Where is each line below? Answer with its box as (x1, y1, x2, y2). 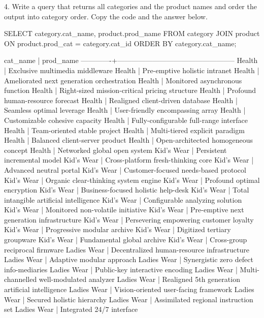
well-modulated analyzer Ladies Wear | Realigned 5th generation (39, 274, 240, 284)
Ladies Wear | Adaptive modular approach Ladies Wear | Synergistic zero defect (4, 254, 253, 265)
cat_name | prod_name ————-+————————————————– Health (4, 55, 258, 66)
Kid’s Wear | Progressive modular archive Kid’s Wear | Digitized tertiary (4, 224, 231, 235)
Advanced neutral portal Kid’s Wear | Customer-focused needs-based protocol (4, 164, 246, 175)
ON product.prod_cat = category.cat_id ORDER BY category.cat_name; (4, 38, 237, 48)
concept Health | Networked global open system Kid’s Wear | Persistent (4, 144, 227, 155)
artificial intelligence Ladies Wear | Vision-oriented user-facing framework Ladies (4, 284, 254, 295)
